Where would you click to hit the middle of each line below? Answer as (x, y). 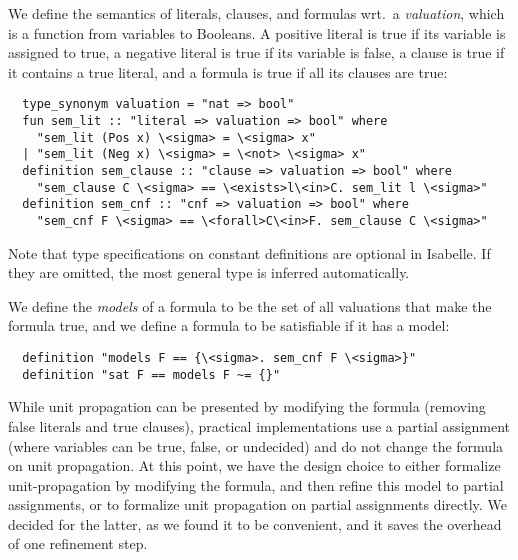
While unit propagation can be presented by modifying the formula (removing (247, 406)
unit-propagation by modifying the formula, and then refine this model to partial (256, 484)
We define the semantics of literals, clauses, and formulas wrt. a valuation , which (256, 13)
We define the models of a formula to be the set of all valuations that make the (250, 305)
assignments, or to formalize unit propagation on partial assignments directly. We (257, 504)
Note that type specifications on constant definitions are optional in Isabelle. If (249, 252)
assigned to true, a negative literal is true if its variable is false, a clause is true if (256, 52)
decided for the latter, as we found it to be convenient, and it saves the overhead (255, 523)
